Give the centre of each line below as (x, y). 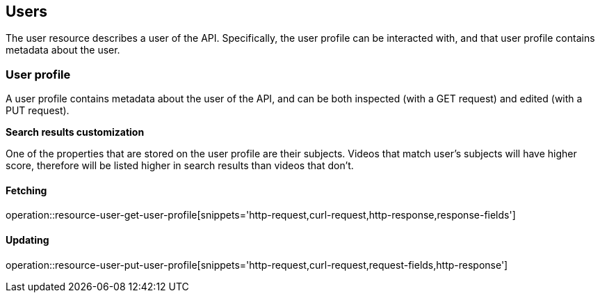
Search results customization (75, 132)
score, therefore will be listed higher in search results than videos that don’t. (180, 166)
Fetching (26, 190)
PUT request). (38, 111)
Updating (27, 240)
